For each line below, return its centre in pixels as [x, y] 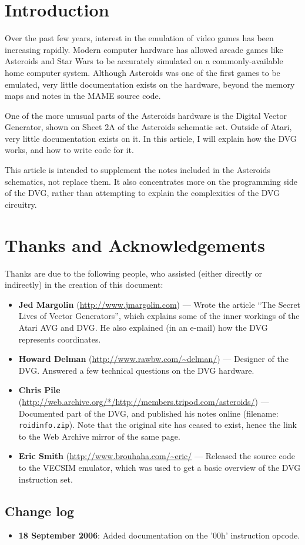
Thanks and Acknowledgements [135, 245]
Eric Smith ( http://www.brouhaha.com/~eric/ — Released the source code [157, 456]
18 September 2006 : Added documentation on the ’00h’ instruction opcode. [159, 535]
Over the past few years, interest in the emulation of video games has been [139, 38]
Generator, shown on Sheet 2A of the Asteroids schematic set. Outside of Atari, [148, 127]
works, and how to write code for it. [69, 150]
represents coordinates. [60, 339]
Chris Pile [39, 390]
